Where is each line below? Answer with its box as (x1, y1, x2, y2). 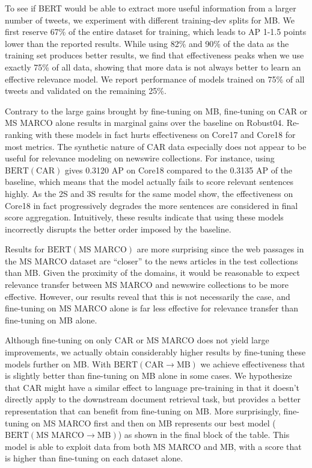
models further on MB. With (5, 357, 111, 370)
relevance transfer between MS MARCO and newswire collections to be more (5, 278, 289, 291)
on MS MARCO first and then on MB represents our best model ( (31, 416, 276, 429)
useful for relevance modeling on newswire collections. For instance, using (5, 152, 275, 164)
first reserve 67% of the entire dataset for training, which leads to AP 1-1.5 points (5, 25, 307, 38)
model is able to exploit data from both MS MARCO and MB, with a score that (5, 440, 302, 452)
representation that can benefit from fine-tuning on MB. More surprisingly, (5, 405, 281, 417)
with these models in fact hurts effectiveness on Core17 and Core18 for (35, 128, 296, 140)
